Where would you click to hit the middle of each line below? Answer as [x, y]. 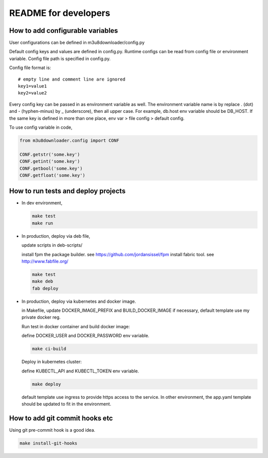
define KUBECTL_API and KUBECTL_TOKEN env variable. [80, 371]
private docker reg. [41, 317]
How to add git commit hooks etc [61, 418]
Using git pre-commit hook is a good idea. [52, 430]
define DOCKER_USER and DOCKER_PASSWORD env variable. [86, 336]
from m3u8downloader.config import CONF [69, 140]
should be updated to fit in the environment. [67, 404]
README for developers [60, 13]
